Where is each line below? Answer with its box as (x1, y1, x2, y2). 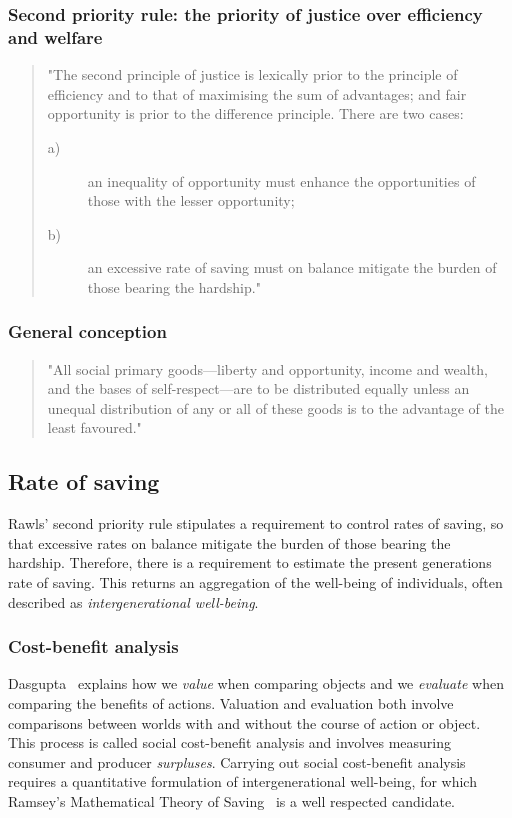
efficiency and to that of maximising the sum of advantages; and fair (47, 83, 467, 104)
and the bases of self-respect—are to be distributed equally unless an (47, 378, 470, 399)
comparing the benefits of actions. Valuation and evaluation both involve (8, 693, 454, 714)
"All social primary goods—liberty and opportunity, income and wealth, (47, 358, 488, 379)
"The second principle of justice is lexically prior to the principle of (47, 64, 458, 85)
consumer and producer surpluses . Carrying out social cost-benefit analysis (8, 751, 466, 772)
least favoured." (47, 417, 142, 438)
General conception (8, 319, 167, 344)
